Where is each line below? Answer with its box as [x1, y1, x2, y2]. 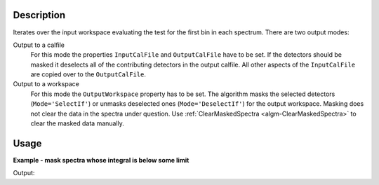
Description [13, 9, 66, 21]
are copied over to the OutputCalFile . [30, 70, 147, 78]
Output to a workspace [13, 80, 80, 88]
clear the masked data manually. [30, 119, 124, 128]
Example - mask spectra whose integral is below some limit [13, 156, 189, 164]
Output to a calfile [13, 41, 65, 49]
